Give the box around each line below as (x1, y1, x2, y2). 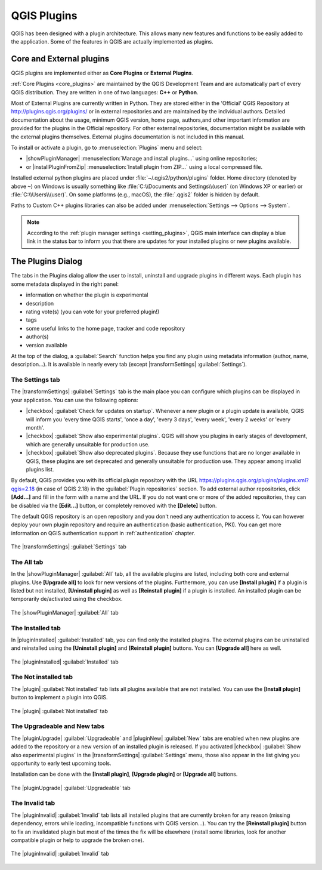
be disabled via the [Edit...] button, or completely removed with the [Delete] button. (11, 502, 217, 509)
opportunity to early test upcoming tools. (11, 760, 112, 767)
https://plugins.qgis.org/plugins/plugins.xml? (199, 477, 309, 484)
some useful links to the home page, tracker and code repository (26, 325, 185, 332)
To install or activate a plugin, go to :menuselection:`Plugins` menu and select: (11, 144, 203, 151)
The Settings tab (11, 376, 60, 384)
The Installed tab (11, 624, 61, 632)
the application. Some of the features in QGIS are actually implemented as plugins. (11, 38, 214, 45)
